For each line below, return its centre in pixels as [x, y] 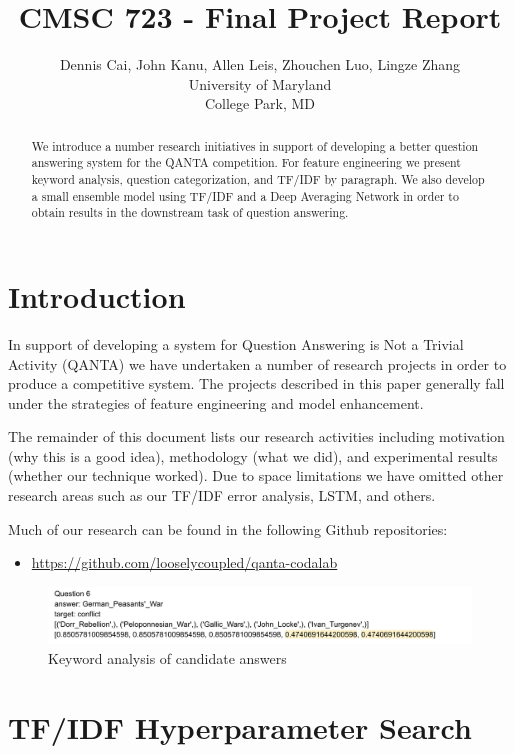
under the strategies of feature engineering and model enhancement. [216, 402]
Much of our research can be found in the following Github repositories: [228, 528]
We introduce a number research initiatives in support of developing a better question [255, 145]
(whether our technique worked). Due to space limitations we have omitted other [256, 475]
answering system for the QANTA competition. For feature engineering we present [246, 162]
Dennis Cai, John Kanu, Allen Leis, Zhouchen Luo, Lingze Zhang [260, 64]
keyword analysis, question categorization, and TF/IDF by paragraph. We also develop [258, 179]
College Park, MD [260, 103]
